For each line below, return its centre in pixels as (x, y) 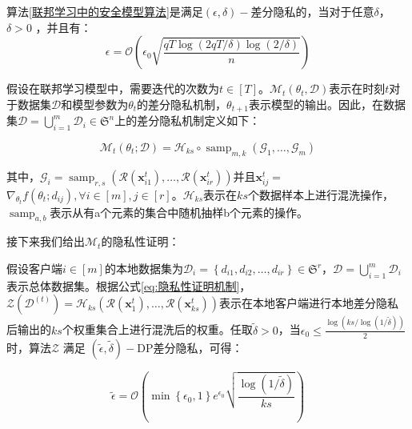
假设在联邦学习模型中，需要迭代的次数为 (113, 88)
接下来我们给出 (46, 241)
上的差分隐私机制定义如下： (188, 120)
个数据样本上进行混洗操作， (320, 194)
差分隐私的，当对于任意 (312, 11)
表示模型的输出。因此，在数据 (327, 104)
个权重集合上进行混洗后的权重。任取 (157, 329)
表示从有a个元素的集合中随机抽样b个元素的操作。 (179, 212)
